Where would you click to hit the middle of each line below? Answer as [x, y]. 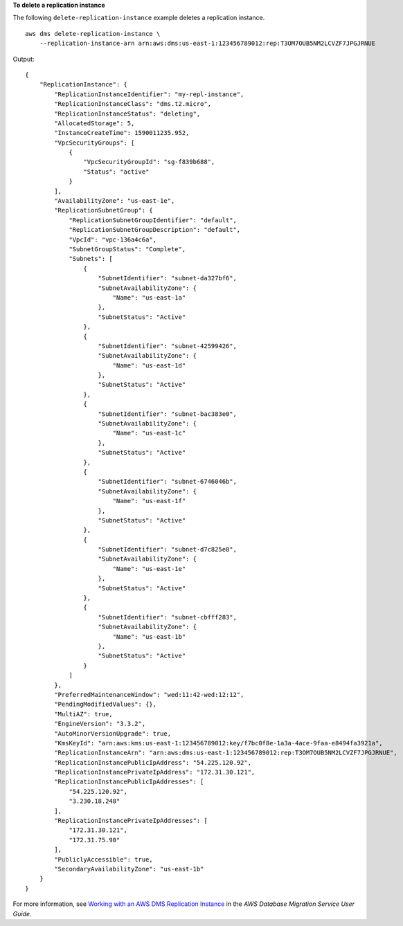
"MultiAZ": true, [84, 714]
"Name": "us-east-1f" [149, 501]
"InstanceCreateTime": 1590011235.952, [122, 133]
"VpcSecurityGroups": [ [95, 143]
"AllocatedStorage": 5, [95, 123]
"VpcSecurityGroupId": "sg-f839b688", [149, 162]
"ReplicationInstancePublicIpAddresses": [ [129, 782]
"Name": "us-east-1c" [149, 433]
